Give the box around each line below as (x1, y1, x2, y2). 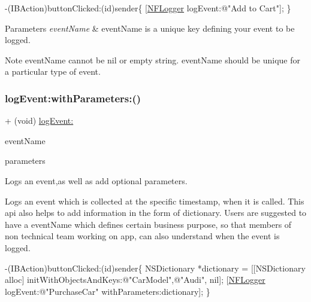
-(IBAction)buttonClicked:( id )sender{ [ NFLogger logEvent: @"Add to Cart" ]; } (5, 2, 291, 14)
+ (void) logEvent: (5, 114, 74, 127)
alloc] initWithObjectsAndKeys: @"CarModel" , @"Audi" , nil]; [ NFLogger (5, 273, 265, 286)
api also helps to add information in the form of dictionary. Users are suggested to (5, 206, 307, 219)
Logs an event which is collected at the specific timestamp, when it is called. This (5, 194, 304, 207)
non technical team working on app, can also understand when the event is (5, 230, 280, 242)
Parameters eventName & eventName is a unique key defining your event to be (5, 22, 295, 34)
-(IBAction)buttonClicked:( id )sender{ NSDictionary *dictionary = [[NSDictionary (5, 261, 306, 274)
